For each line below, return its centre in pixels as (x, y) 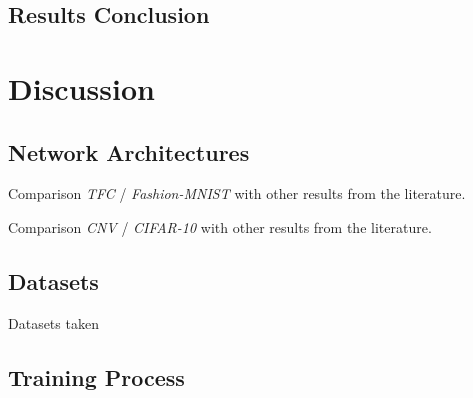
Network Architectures (129, 151)
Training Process (96, 376)
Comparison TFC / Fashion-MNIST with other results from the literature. (237, 193)
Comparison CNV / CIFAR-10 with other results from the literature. (220, 226)
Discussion (81, 87)
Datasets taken (53, 322)
